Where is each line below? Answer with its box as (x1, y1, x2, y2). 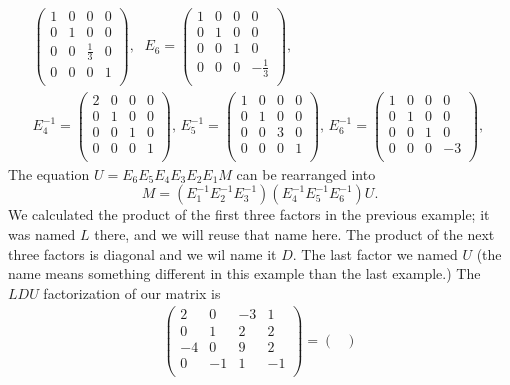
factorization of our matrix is (43, 282, 221, 303)
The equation (8, 163, 90, 184)
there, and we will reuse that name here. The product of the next (94, 224, 495, 245)
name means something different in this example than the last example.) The (8, 263, 481, 284)
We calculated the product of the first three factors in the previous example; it (8, 204, 490, 225)
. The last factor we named (292, 243, 458, 264)
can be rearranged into (236, 163, 376, 184)
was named (8, 224, 76, 245)
